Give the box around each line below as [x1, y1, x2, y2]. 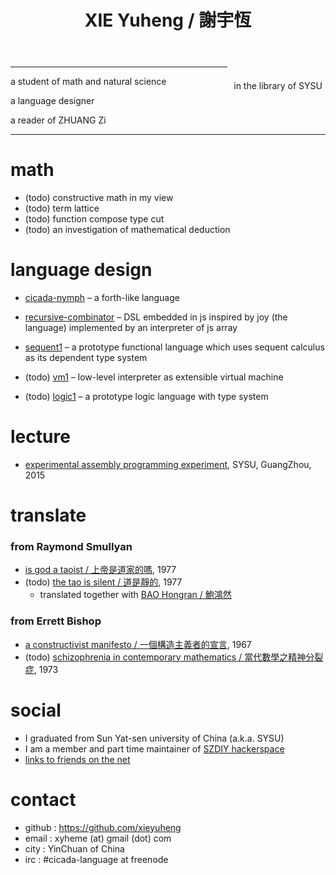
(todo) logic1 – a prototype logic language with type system [24, 391, 269, 403]
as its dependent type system [24, 352, 148, 364]
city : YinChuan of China [24, 842, 125, 855]
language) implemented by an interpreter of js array [24, 322, 238, 334]
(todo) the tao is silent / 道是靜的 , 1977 [24, 576, 183, 588]
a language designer [10, 95, 95, 107]
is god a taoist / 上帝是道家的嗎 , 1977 [24, 564, 177, 576]
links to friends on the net [24, 753, 131, 765]
